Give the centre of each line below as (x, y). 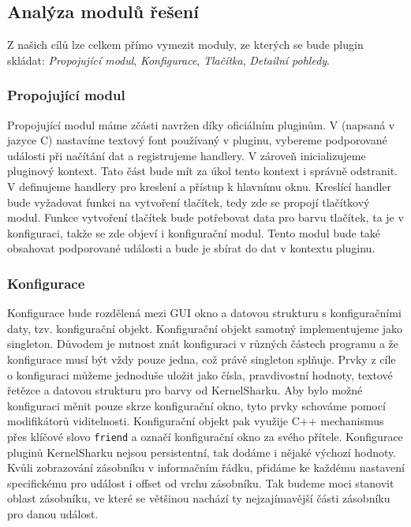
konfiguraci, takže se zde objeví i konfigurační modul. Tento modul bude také (194, 232)
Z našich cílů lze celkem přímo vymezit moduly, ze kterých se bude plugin (185, 45)
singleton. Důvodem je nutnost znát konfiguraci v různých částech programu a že (203, 344)
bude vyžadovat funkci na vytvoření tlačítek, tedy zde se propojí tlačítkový (189, 202)
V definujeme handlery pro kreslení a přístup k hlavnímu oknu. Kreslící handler (200, 186)
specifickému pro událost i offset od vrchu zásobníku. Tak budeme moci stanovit (201, 482)
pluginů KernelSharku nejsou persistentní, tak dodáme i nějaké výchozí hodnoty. (202, 452)
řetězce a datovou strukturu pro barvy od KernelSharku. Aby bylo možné (185, 390)
